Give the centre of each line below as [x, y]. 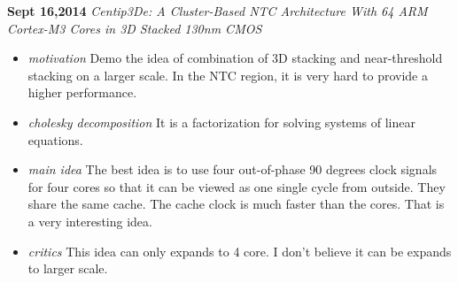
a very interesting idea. [90, 221]
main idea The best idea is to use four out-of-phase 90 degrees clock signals [233, 169]
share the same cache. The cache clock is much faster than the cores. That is [236, 204]
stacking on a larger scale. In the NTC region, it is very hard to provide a [228, 75]
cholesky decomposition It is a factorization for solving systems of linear [221, 122]
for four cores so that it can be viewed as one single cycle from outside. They [237, 186]
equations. [55, 139]
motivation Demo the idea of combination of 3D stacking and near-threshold [235, 58]
